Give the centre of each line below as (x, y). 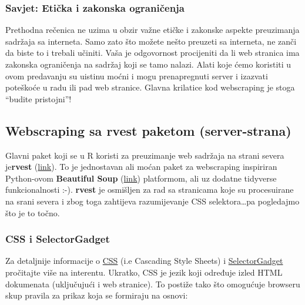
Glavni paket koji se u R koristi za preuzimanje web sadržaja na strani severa (145, 155)
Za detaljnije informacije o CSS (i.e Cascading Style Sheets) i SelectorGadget (144, 261)
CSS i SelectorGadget (58, 239)
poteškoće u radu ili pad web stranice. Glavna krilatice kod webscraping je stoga (150, 87)
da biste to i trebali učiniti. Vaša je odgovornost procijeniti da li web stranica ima (152, 53)
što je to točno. (33, 212)
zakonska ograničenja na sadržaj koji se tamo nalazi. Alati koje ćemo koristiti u (148, 64)
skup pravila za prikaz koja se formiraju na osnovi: (97, 295)
